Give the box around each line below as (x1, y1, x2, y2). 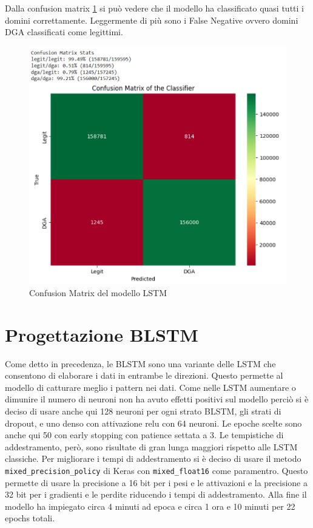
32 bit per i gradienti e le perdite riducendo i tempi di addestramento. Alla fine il (5, 488, 307, 501)
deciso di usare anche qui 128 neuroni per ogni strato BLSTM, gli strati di (5, 405, 281, 418)
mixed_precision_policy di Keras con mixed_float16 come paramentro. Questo (5, 464, 308, 476)
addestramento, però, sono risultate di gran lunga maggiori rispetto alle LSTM (5, 440, 298, 453)
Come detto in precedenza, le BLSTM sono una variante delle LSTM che (5, 357, 276, 370)
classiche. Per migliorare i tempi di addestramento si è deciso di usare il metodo (5, 452, 301, 465)
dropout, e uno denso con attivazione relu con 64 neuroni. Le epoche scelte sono (5, 416, 302, 429)
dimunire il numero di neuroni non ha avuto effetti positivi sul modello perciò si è (5, 393, 309, 405)
